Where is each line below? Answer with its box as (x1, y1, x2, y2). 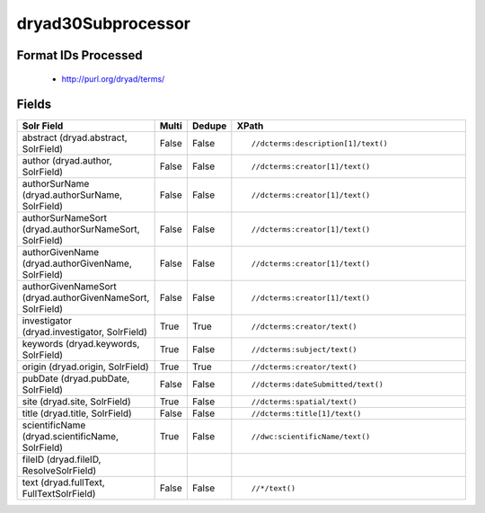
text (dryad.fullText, (22, 476, 105, 489)
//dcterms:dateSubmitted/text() (251, 379, 384, 389)
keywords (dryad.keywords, (22, 338, 140, 350)
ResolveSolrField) (22, 464, 97, 477)
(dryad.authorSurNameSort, (22, 223, 140, 235)
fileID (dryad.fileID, (22, 454, 101, 466)
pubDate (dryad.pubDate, (22, 373, 130, 385)
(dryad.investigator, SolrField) (22, 326, 148, 339)
